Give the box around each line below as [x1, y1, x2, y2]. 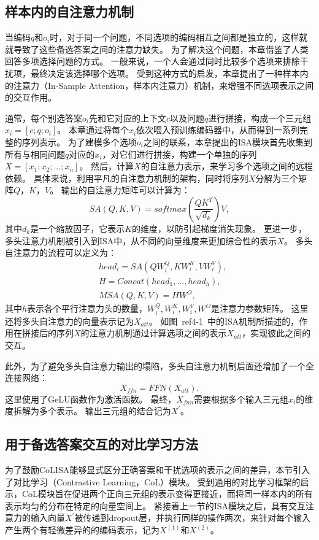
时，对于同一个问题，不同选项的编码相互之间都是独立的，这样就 [50, 31, 308, 44]
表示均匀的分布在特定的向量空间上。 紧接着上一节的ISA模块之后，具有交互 [5, 499, 306, 512]
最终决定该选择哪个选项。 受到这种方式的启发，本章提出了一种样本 [30, 66, 300, 79]
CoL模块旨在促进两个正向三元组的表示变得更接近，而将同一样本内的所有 [21, 487, 313, 500]
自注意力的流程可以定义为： [5, 246, 117, 259]
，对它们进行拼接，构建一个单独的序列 [102, 147, 257, 160]
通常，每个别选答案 [5, 111, 82, 124]
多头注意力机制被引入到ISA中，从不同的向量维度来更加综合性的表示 [5, 234, 277, 247]
